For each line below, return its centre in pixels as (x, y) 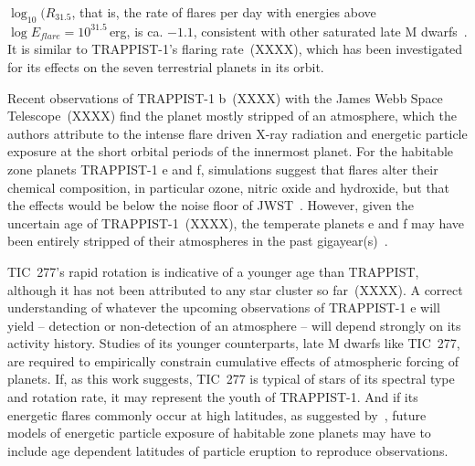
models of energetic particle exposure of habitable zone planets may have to (219, 433)
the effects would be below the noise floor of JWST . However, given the (211, 205)
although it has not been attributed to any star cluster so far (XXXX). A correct (235, 289)
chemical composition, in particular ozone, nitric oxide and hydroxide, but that (229, 187)
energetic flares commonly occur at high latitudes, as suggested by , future (217, 414)
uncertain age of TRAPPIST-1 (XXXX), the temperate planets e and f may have (236, 222)
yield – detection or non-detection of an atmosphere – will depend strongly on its (234, 325)
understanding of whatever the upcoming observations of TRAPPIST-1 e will (224, 307)
